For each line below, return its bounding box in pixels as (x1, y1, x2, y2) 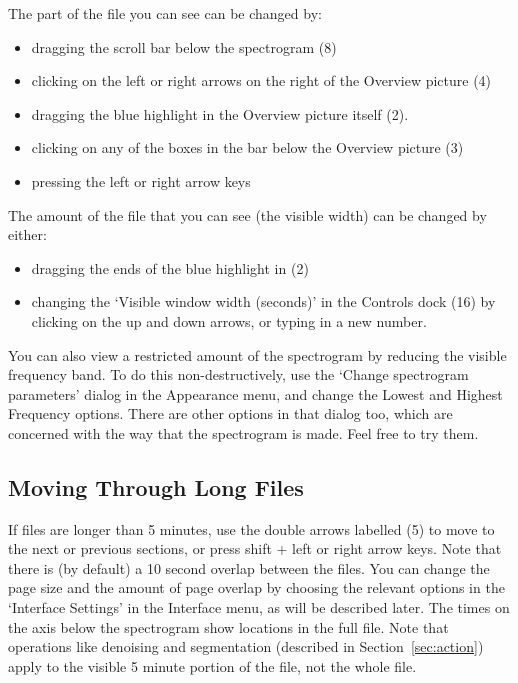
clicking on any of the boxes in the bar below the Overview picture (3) (31, 137, 464, 158)
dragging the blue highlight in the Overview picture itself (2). (31, 103, 409, 124)
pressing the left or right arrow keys (31, 170, 251, 191)
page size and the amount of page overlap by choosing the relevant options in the (8, 577, 505, 598)
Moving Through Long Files (8, 471, 304, 502)
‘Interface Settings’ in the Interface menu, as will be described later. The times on (8, 597, 510, 618)
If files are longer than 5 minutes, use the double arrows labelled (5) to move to (8, 518, 495, 539)
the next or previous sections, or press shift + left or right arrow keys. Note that (8, 538, 502, 559)
